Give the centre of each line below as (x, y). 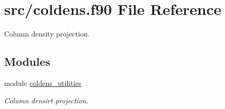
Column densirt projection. (46, 100)
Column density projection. (47, 34)
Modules (27, 61)
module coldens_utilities (43, 83)
